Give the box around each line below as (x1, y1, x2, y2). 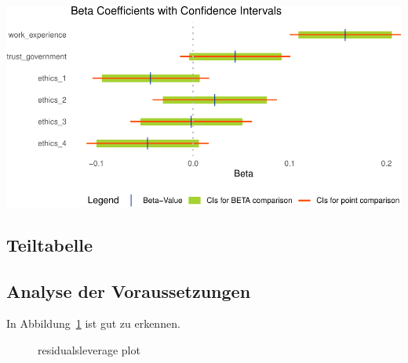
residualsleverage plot (38, 342, 140, 358)
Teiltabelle (6, 232, 93, 256)
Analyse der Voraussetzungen (6, 278, 251, 303)
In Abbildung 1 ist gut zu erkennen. (6, 315, 180, 332)
